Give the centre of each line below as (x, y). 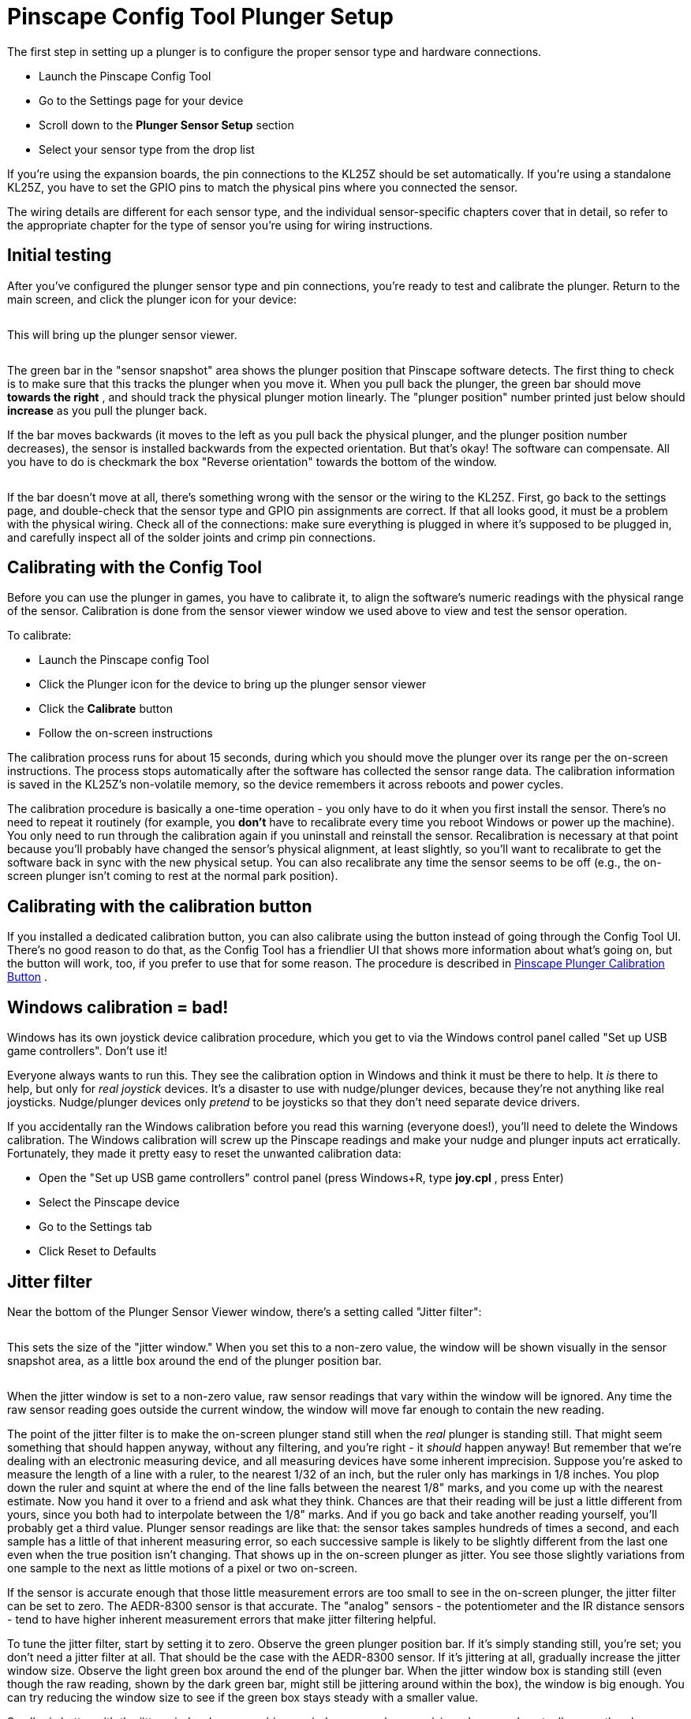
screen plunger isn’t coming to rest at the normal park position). (173, 876)
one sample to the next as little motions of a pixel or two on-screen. (183, 1568)
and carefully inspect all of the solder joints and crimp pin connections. (192, 537)
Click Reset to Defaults (98, 1251)
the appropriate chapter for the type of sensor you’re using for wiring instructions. (220, 225)
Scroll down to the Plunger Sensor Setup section (166, 125)
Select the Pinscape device (109, 1203)
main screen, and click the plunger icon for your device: (152, 299)
